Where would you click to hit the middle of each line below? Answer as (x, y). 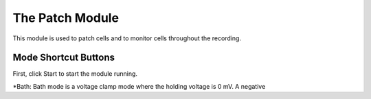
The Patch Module (66, 18)
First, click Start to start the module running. (75, 74)
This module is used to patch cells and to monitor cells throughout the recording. (127, 38)
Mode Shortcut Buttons (64, 58)
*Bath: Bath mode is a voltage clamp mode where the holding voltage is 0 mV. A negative (139, 86)
